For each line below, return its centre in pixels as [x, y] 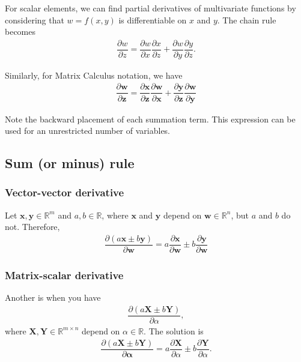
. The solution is [174, 330]
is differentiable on [153, 20]
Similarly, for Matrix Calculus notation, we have [94, 75]
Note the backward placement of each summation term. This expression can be [150, 119]
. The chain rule [247, 20]
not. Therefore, [32, 227]
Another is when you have [53, 297]
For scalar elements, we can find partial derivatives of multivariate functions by [150, 8]
